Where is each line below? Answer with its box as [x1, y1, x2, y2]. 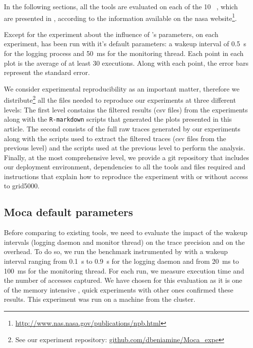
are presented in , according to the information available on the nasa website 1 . [4, 11, 237, 23]
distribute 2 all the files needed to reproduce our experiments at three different [4, 93, 236, 105]
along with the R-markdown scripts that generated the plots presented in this [4, 114, 232, 124]
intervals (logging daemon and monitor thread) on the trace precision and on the [4, 237, 245, 247]
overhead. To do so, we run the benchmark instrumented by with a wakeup [4, 246, 228, 256]
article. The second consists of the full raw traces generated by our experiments [4, 123, 240, 133]
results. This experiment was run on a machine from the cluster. [4, 294, 196, 304]
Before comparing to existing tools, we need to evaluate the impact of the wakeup [4, 227, 248, 238]
